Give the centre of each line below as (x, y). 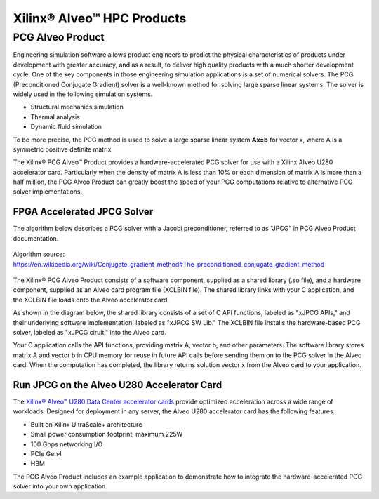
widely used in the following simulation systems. (83, 94)
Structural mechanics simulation (77, 107)
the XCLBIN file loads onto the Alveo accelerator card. (91, 300)
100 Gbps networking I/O (67, 444)
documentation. (36, 238)
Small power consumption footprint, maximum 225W (107, 434)
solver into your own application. (60, 486)
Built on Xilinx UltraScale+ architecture (86, 424)
